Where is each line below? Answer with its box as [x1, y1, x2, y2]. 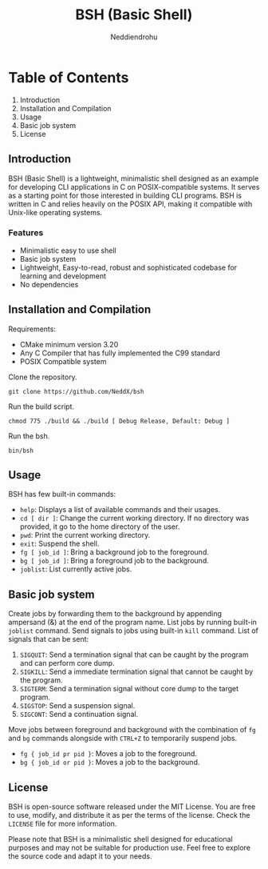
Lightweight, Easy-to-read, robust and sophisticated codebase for [19, 262, 238, 272]
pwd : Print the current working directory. [19, 531, 151, 540]
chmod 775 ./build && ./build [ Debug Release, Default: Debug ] [8, 417, 230, 425]
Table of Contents [8, 68, 129, 86]
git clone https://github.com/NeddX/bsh [8, 387, 145, 395]
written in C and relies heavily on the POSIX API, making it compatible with [8, 198, 253, 209]
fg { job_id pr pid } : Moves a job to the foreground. [19, 749, 198, 759]
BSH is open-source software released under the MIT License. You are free [8, 802, 256, 811]
